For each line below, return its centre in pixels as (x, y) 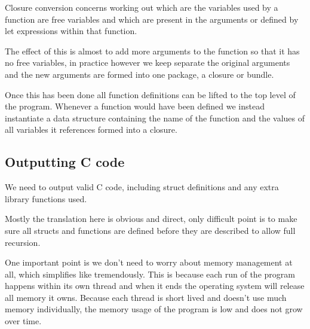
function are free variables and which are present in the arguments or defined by (152, 19)
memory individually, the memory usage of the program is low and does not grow (154, 309)
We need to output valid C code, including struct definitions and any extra (142, 187)
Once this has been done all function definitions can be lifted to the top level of (150, 94)
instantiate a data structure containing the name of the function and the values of (155, 118)
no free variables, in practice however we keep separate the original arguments (148, 63)
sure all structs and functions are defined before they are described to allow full (150, 230)
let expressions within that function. (71, 31)
